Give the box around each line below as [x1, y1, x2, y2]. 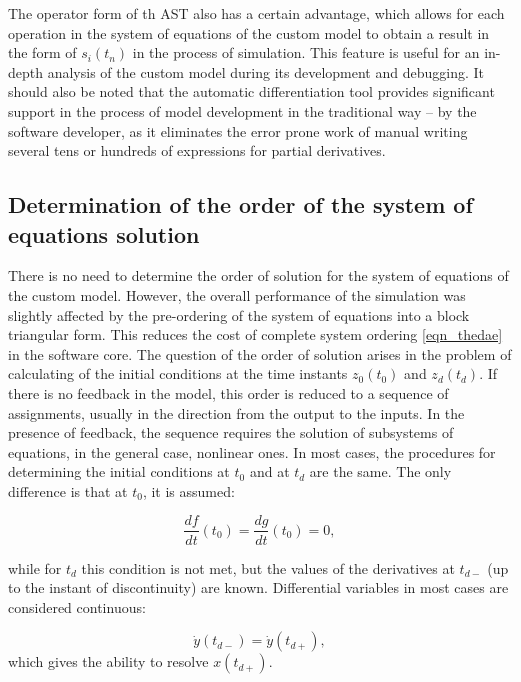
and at [249, 461, 290, 482]
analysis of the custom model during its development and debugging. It [47, 61, 484, 82]
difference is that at [8, 480, 128, 501]
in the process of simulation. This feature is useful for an [132, 42, 480, 63]
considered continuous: [8, 596, 146, 617]
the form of [8, 42, 77, 63]
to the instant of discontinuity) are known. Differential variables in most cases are [8, 577, 509, 598]
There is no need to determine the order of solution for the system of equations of [8, 265, 509, 286]
